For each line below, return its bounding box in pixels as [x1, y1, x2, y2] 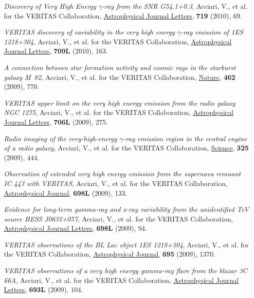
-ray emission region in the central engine [123, 133, 247, 143]
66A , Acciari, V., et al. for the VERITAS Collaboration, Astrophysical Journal [4, 275, 239, 285]
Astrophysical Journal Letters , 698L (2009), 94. [4, 223, 147, 233]
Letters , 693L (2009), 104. [4, 284, 83, 295]
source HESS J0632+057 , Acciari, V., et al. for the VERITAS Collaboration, [4, 213, 233, 223]
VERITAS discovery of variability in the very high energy [4, 27, 175, 37]
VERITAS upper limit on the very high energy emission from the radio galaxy [4, 97, 236, 108]
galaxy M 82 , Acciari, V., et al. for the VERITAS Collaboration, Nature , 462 [4, 72, 236, 82]
